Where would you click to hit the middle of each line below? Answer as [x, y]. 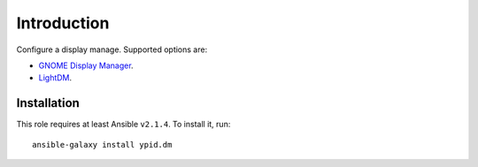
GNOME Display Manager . [86, 65]
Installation [48, 103]
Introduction [63, 23]
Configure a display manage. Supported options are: [112, 49]
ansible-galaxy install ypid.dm [102, 144]
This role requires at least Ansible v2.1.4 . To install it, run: [123, 125]
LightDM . [55, 78]
